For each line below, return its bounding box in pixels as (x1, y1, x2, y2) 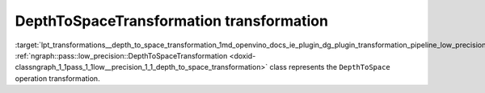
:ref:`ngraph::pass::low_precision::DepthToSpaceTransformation (15, 51, 228, 60)
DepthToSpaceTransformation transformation (15, 12, 329, 30)
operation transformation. (15, 73, 100, 83)
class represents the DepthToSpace (269, 63, 391, 72)
